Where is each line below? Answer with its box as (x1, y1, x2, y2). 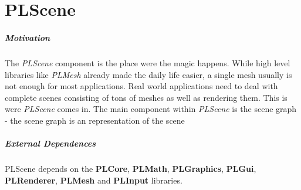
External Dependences (5, 137, 96, 150)
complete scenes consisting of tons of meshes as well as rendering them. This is (5, 91, 288, 103)
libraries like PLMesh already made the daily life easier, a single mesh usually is (5, 68, 292, 80)
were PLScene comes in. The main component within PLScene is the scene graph (5, 103, 297, 115)
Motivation (5, 31, 50, 43)
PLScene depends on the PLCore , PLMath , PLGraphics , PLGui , (5, 162, 256, 175)
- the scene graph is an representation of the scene (5, 114, 185, 126)
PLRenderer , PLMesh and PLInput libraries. (5, 174, 182, 186)
